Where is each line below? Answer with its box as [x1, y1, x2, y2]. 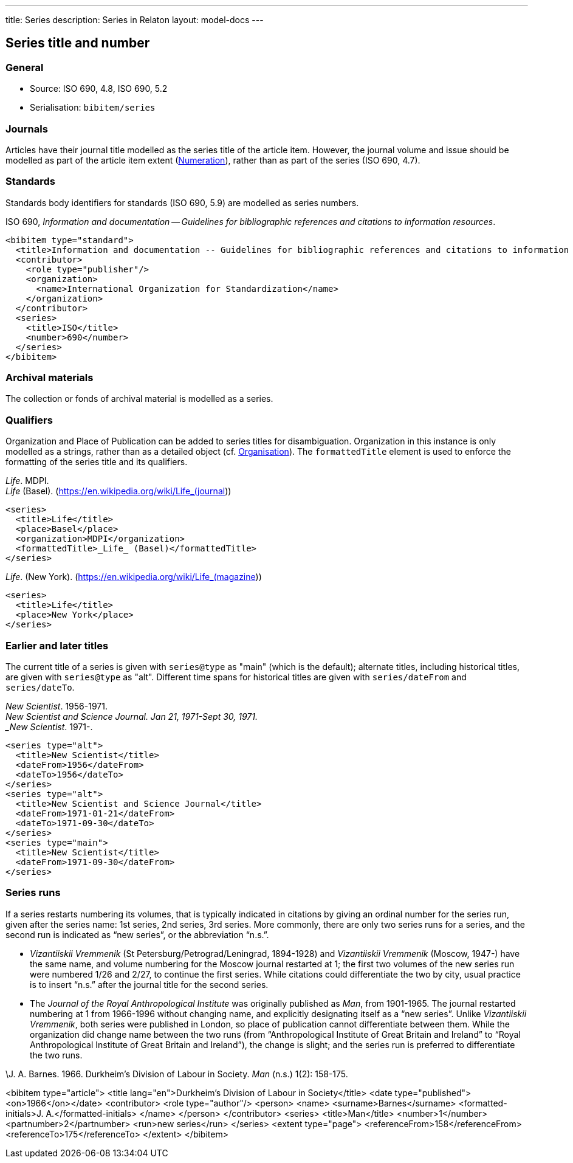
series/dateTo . [5, 682, 75, 692]
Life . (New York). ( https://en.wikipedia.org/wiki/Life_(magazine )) [5, 571, 262, 582]
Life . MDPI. [5, 475, 49, 486]
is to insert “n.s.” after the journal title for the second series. [30, 979, 269, 990]
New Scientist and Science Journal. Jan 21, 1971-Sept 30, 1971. [5, 711, 258, 722]
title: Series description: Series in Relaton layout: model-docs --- [5, 15, 264, 25]
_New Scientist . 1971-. [5, 721, 93, 732]
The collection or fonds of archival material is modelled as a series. [5, 393, 273, 404]
